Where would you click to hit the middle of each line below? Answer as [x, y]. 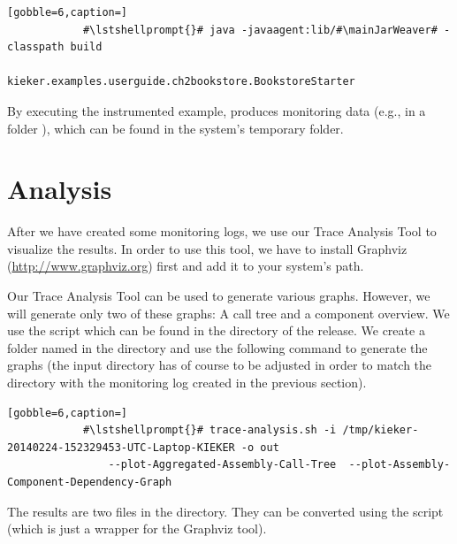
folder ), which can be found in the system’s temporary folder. [175, 128]
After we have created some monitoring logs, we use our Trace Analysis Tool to [222, 231]
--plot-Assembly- [400, 465]
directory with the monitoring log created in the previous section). [187, 383]
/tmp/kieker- [381, 430]
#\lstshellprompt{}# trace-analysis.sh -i [209, 430]
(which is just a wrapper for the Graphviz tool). [137, 529]
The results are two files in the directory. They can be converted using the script [225, 511]
